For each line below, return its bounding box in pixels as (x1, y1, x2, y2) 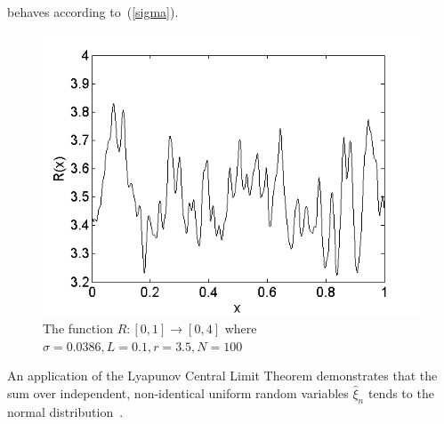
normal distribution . (7, 402, 124, 420)
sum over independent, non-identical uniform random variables (7, 383, 349, 402)
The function (43, 319, 113, 338)
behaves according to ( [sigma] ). (7, 3, 179, 20)
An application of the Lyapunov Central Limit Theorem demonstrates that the (7, 366, 438, 385)
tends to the (367, 383, 434, 402)
